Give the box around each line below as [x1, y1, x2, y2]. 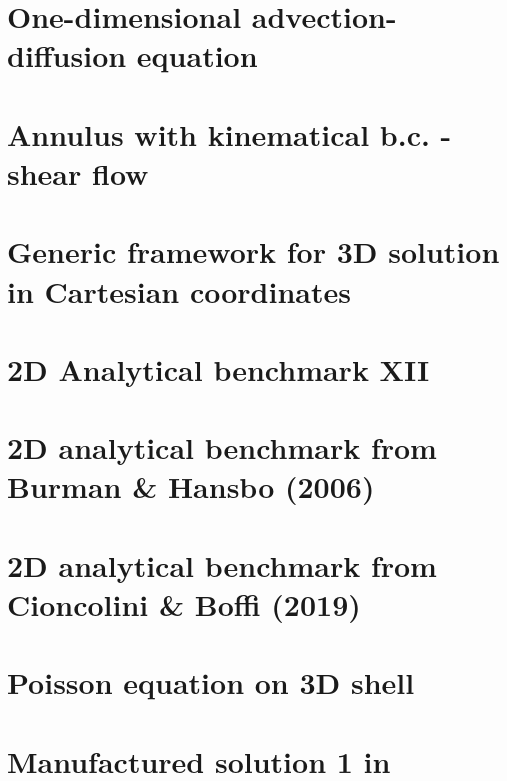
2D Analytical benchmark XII [7, 348, 430, 389]
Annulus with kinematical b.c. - [7, 113, 452, 154]
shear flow [7, 152, 149, 193]
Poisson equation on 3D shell [7, 662, 415, 703]
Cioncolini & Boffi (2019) [7, 584, 361, 624]
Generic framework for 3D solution [7, 231, 500, 272]
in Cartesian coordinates [7, 270, 351, 311]
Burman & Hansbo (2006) [7, 466, 375, 507]
